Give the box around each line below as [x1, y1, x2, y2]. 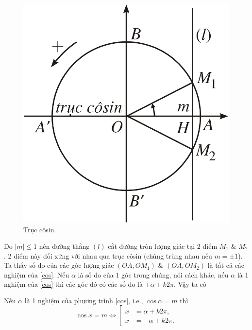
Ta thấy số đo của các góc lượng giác [4, 260, 114, 270]
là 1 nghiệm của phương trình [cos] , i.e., [24, 295, 143, 305]
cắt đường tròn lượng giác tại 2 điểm [108, 241, 218, 251]
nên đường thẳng [39, 241, 90, 251]
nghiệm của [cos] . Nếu [4, 269, 69, 279]
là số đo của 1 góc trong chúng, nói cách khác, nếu [78, 269, 229, 279]
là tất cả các [207, 260, 245, 270]
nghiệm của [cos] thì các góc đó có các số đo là [4, 279, 143, 289]
